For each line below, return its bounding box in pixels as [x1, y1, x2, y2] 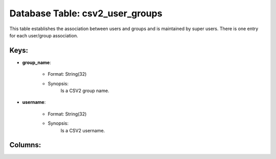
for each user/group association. [9, 32, 79, 38]
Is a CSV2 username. [60, 127, 105, 133]
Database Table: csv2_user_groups [9, 8, 163, 19]
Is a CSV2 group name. [60, 87, 109, 94]
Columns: [9, 141, 41, 149]
